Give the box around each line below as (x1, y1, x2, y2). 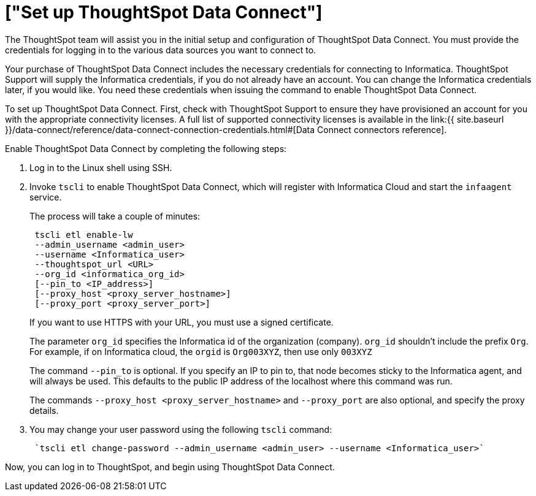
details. (29, 405, 59, 416)
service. (29, 191, 62, 202)
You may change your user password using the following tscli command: (29, 424, 332, 435)
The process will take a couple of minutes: (29, 210, 201, 221)
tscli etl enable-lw (34, 229, 133, 240)
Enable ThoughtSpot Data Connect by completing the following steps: (5, 143, 287, 154)
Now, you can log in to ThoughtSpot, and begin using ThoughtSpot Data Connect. (5, 461, 335, 472)
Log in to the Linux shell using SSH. (29, 162, 172, 173)
